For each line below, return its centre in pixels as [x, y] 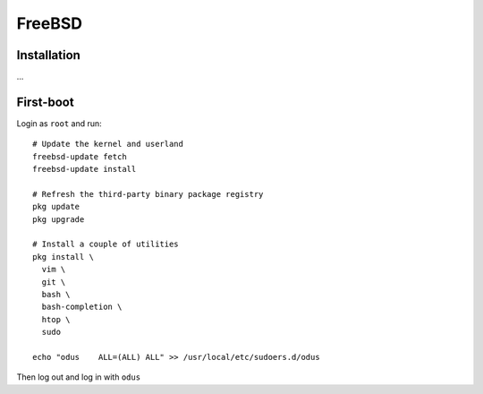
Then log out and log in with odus [79, 377]
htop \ [56, 319]
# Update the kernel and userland [108, 144]
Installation [48, 55]
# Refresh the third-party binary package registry [148, 194]
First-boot [46, 102]
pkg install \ [63, 257]
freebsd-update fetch [80, 156]
